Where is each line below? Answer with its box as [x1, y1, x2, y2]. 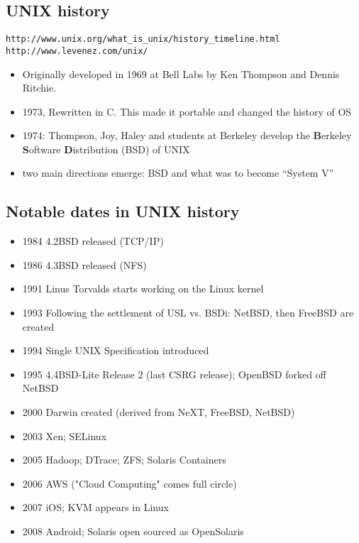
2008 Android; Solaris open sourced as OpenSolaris [22, 524, 244, 538]
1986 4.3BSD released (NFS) [22, 257, 147, 272]
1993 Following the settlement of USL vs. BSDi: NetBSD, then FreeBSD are [22, 305, 354, 320]
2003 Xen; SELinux [22, 428, 107, 443]
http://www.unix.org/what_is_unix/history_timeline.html [6, 34, 280, 45]
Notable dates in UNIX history [6, 200, 240, 222]
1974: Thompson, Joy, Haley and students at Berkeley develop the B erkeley [22, 128, 352, 143]
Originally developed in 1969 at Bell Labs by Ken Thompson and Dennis [22, 66, 340, 81]
